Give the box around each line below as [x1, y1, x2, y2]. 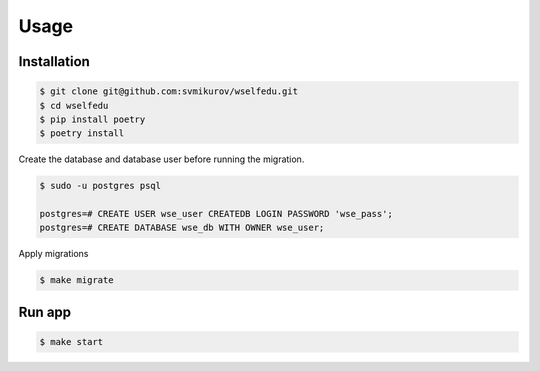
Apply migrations [18, 248, 89, 260]
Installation [18, 53, 90, 70]
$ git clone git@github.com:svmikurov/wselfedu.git [39, 86, 299, 97]
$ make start [39, 336, 104, 348]
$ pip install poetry [39, 113, 146, 125]
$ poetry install [39, 128, 125, 139]
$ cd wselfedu [39, 100, 109, 111]
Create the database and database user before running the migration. [18, 153, 305, 165]
